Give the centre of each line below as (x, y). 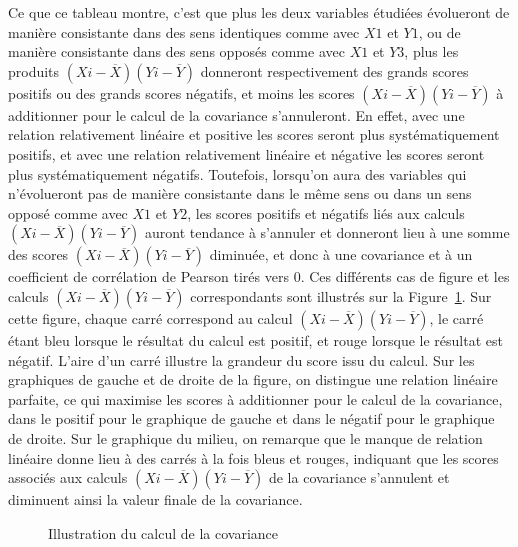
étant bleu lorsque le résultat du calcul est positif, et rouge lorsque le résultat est (255, 339)
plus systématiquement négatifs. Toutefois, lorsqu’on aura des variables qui (237, 173)
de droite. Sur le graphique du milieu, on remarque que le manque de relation (245, 437)
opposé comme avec (68, 212)
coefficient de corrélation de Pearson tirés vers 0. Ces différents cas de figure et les (259, 276)
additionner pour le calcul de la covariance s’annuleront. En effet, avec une (236, 114)
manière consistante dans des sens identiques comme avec (184, 31)
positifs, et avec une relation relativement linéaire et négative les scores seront (246, 153)
